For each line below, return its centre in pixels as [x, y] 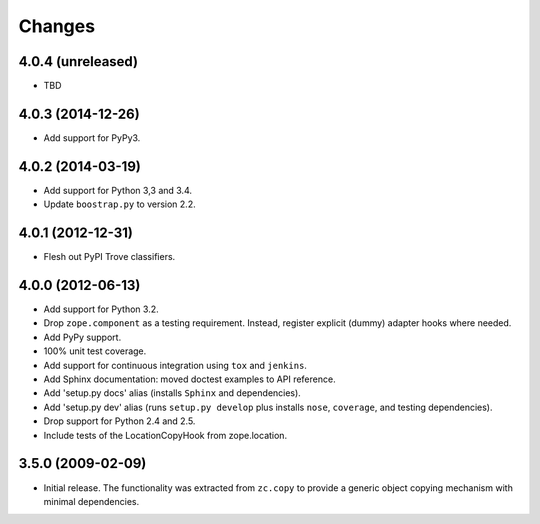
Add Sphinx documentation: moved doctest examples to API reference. [189, 379]
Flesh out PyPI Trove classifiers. [109, 257]
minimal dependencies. [91, 501]
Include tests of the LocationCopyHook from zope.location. [165, 435]
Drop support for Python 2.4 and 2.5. [119, 421]
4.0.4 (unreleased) [78, 61]
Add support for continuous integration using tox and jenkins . [175, 365]
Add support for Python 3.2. [101, 309]
